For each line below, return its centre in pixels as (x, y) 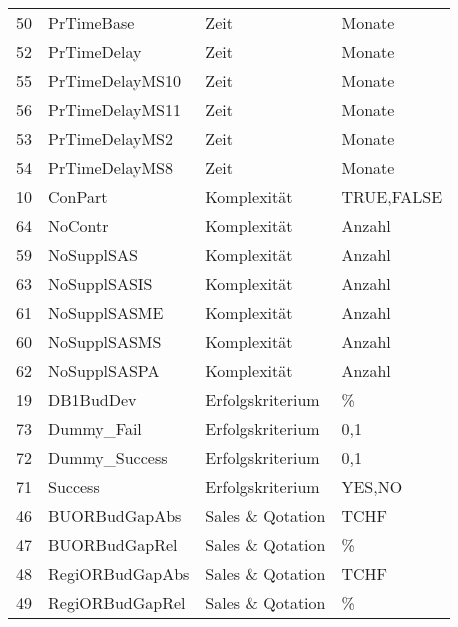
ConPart (78, 196)
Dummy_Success (108, 457)
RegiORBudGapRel (117, 602)
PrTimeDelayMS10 (114, 80)
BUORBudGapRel (113, 544)
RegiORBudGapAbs (119, 573)
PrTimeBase (91, 22)
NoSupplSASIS (100, 283)
